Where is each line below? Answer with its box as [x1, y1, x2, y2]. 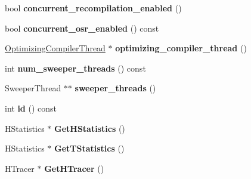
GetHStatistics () [54, 122, 125, 134]
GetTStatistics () [54, 142, 125, 155]
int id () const [5, 101, 57, 114]
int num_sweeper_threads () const [5, 61, 146, 74]
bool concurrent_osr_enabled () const [5, 21, 159, 34]
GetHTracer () [44, 162, 104, 174]
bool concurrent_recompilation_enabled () [5, 2, 182, 14]
